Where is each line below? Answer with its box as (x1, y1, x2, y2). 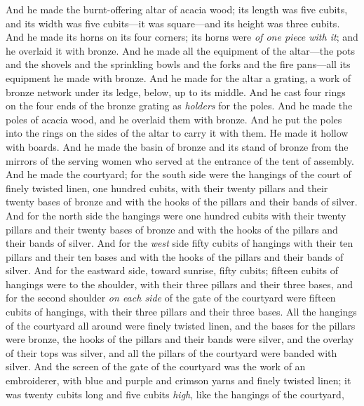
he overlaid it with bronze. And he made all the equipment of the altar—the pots (6, 43, 355, 57)
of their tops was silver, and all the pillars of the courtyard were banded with (6, 345, 337, 360)
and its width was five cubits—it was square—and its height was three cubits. (6, 15, 340, 30)
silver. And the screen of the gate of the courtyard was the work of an (6, 359, 306, 374)
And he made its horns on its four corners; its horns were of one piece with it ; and (6, 29, 358, 44)
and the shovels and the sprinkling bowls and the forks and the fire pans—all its (6, 57, 351, 72)
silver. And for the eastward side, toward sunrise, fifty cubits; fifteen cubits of (6, 263, 339, 278)
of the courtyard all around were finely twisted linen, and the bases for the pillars (6, 318, 356, 332)
